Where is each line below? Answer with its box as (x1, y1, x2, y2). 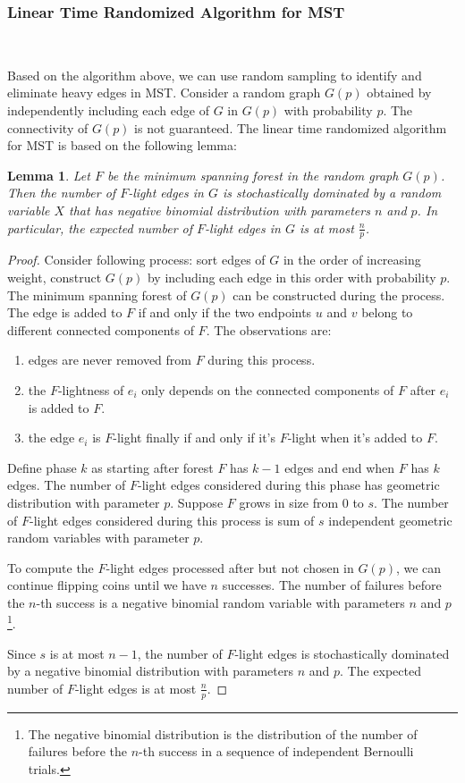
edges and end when (284, 458, 395, 476)
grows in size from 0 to (239, 493, 364, 511)
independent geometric (328, 510, 452, 529)
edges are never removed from (28, 350, 191, 369)
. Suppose (170, 493, 224, 511)
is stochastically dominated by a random (223, 183, 442, 202)
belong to (361, 303, 413, 322)
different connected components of (7, 320, 194, 339)
